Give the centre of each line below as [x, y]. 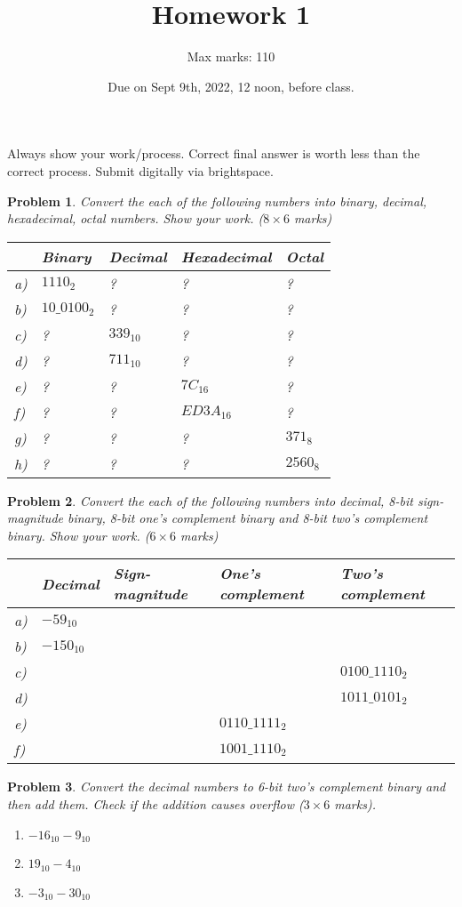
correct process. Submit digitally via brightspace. [140, 170]
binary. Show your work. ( [79, 535]
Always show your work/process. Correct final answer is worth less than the [214, 153]
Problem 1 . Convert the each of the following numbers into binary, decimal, [217, 201]
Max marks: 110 [231, 56]
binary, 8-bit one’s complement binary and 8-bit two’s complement [247, 518]
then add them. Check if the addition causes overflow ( [155, 804]
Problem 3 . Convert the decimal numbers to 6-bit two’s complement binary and [227, 787]
